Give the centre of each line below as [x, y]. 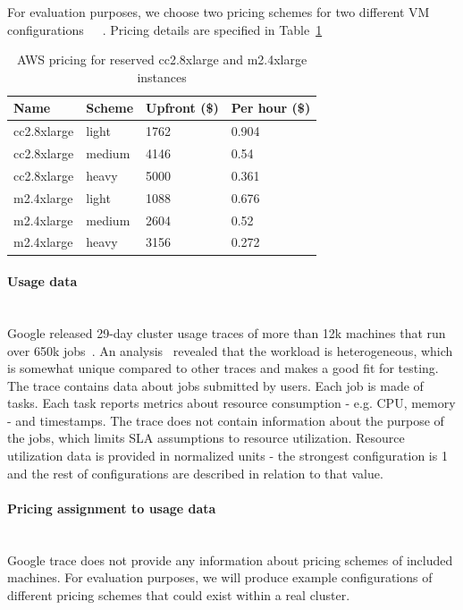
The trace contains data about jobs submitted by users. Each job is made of [215, 385]
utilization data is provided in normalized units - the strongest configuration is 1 [227, 456]
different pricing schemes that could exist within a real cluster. [179, 594]
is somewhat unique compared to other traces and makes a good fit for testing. [223, 368]
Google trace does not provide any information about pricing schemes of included [230, 559]
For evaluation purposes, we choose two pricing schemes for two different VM [219, 12]
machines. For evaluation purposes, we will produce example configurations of [220, 577]
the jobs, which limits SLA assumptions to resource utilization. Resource [206, 438]
